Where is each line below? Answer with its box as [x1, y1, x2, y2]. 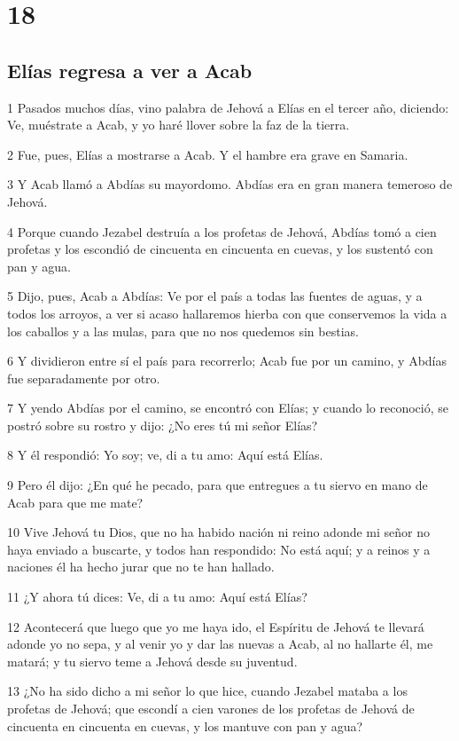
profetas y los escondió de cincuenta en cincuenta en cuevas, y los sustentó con [7, 240, 433, 258]
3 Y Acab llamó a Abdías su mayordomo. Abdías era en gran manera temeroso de [7, 175, 453, 193]
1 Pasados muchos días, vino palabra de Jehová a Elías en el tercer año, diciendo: [7, 98, 449, 116]
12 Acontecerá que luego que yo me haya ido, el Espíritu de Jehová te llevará [7, 617, 424, 635]
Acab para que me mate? [7, 493, 144, 511]
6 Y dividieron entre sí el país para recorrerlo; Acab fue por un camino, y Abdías [7, 351, 447, 370]
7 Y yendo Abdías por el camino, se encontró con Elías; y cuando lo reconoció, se [7, 398, 448, 417]
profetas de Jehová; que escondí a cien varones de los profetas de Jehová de [7, 699, 415, 718]
